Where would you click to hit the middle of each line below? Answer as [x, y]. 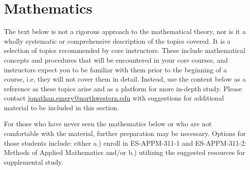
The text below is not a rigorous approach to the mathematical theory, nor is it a [125, 31]
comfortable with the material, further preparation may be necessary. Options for [125, 133]
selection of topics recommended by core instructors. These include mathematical [125, 50]
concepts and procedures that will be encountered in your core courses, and [116, 59]
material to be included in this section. [62, 107]
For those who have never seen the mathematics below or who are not [108, 124]
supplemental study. [33, 161]
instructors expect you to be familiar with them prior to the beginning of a [116, 69]
